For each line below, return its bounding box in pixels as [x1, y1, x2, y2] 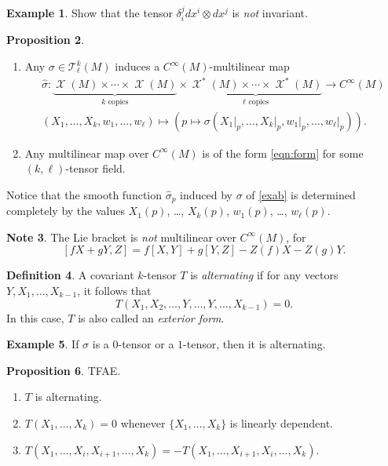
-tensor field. [65, 160, 126, 177]
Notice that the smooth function [6, 186, 163, 202]
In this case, [6, 309, 64, 326]
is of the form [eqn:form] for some [202, 144, 364, 161]
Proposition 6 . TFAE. [6, 362, 121, 378]
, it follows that [77, 282, 152, 299]
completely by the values [6, 202, 125, 219]
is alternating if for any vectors [190, 267, 339, 283]
